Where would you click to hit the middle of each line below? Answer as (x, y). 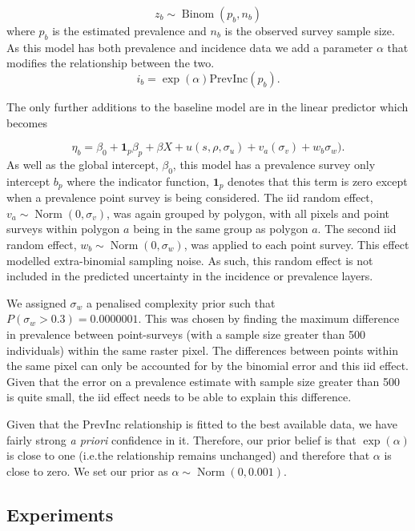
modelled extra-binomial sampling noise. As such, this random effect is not (190, 260)
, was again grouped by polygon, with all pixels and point (248, 213)
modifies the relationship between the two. (111, 63)
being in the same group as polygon (221, 229)
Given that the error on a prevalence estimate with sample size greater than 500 (203, 381)
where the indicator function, (138, 181)
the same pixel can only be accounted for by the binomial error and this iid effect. (207, 366)
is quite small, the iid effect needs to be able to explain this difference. (179, 397)
